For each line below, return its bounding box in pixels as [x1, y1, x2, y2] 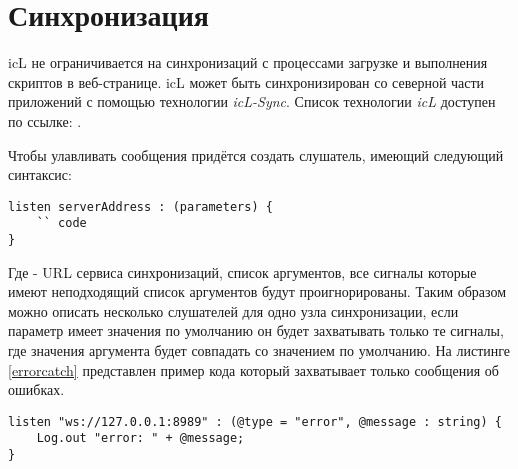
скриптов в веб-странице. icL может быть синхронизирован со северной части [8, 71, 485, 92]
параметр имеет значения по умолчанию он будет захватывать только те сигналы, [8, 320, 504, 341]
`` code [36, 216, 87, 231]
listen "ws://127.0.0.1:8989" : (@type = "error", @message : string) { [8, 414, 502, 429]
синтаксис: [8, 164, 72, 185]
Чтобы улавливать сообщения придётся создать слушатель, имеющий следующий [8, 144, 504, 165]
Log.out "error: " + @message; [36, 431, 245, 446]
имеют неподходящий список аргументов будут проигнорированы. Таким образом [8, 281, 507, 302]
